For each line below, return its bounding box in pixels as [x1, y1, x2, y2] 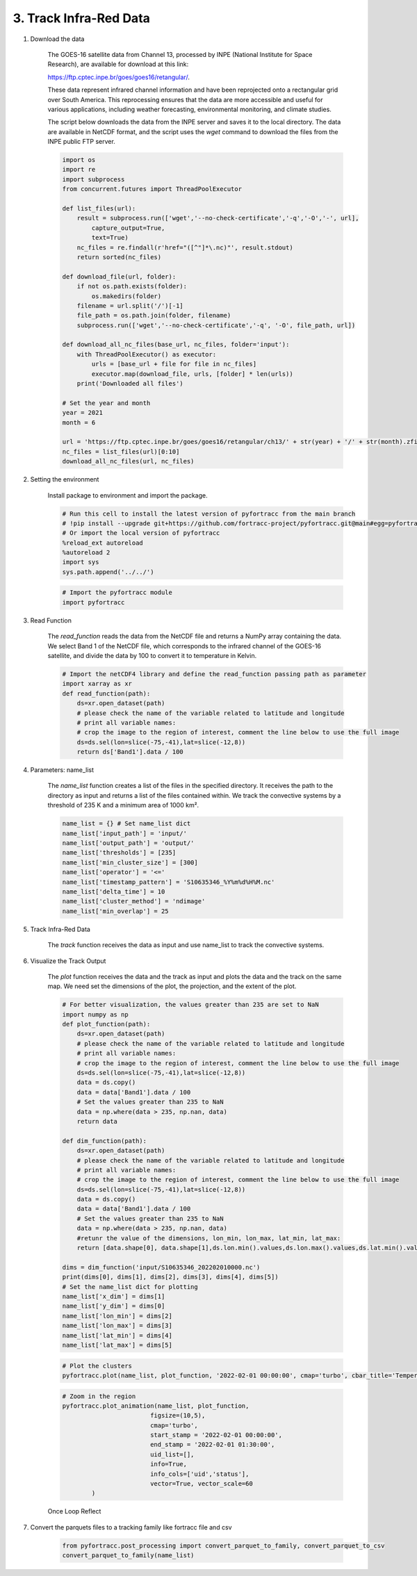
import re [62, 165, 96, 174]
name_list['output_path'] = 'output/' [62, 839, 195, 847]
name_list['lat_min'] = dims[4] [62, 1331, 173, 1339]
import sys [62, 558, 99, 566]
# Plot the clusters [62, 1362, 132, 1370]
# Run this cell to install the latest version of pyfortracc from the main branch [62, 509, 356, 518]
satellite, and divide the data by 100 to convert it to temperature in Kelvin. [47, 651, 257, 659]
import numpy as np [62, 1010, 129, 1018]
